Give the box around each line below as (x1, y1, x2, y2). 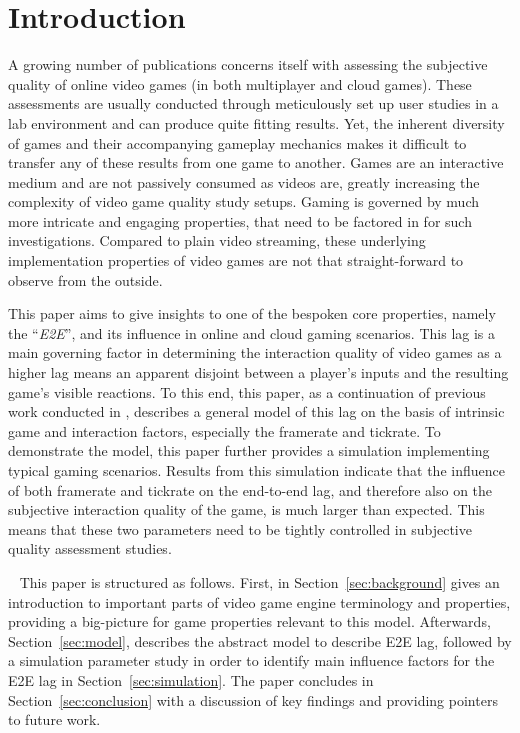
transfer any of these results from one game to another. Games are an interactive (8, 152, 504, 173)
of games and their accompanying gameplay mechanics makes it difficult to (8, 132, 467, 153)
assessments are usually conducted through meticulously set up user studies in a (8, 93, 499, 114)
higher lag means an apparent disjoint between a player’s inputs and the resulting (8, 362, 509, 383)
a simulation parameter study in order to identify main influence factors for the (8, 650, 495, 671)
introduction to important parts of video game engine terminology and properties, (8, 591, 511, 612)
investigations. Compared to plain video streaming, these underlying (8, 230, 426, 251)
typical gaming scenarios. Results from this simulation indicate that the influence (8, 460, 505, 480)
